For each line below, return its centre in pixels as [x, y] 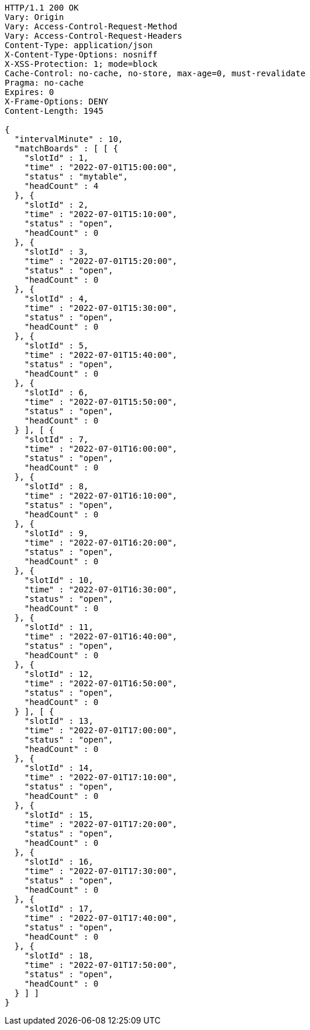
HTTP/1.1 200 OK [42, 8]
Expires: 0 [30, 92]
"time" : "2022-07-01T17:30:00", [101, 871]
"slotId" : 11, [59, 627]
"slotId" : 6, [56, 392]
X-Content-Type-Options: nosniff [81, 55]
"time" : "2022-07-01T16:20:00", [101, 543]
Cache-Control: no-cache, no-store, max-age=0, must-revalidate [155, 73]
